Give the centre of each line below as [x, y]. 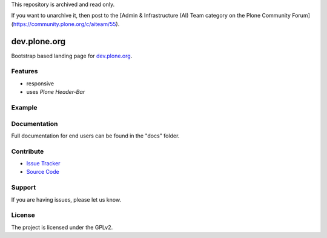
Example [24, 107]
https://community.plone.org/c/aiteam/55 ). [66, 24]
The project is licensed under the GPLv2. [62, 227]
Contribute [28, 151]
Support [24, 188]
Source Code [43, 172]
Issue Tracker [43, 164]
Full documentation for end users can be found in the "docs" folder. [95, 136]
